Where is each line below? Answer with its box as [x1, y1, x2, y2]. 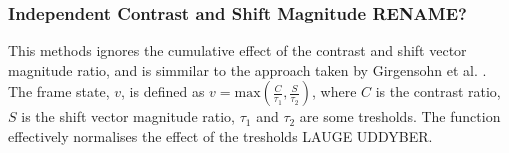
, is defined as [121, 81, 205, 102]
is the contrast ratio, [375, 81, 501, 102]
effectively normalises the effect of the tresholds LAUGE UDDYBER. [8, 126, 433, 146]
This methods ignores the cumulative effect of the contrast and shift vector [8, 40, 467, 61]
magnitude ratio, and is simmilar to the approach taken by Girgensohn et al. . [8, 59, 487, 80]
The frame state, [8, 81, 110, 102]
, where [311, 81, 357, 102]
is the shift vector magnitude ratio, [21, 106, 235, 127]
